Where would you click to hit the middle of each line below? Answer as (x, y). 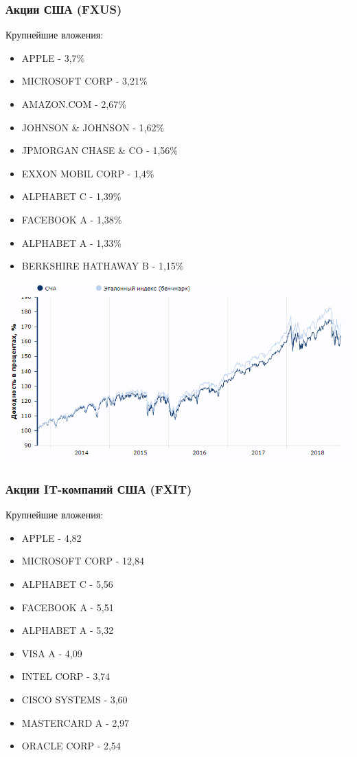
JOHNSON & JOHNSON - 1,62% (93, 127)
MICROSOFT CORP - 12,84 (83, 561)
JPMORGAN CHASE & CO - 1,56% (100, 150)
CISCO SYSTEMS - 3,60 (74, 700)
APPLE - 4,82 (51, 537)
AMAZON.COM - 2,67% (74, 104)
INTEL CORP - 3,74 (66, 676)
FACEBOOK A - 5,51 (68, 607)
